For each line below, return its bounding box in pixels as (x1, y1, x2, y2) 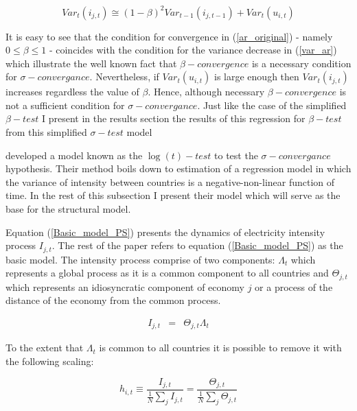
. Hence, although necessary (148, 84, 265, 99)
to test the (214, 148, 258, 162)
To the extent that (5, 340, 84, 355)
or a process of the (255, 279, 333, 294)
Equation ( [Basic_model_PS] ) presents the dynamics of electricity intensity (5, 224, 325, 239)
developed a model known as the (5, 148, 143, 162)
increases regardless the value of (5, 84, 139, 99)
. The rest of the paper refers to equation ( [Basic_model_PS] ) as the (51, 238, 343, 253)
